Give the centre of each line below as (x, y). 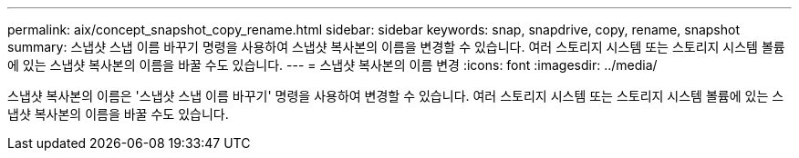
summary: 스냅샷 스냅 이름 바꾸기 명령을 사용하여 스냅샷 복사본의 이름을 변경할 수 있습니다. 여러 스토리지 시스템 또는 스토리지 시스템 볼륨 (396, 47)
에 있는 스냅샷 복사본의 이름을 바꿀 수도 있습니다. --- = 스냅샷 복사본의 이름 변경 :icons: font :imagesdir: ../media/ (332, 65)
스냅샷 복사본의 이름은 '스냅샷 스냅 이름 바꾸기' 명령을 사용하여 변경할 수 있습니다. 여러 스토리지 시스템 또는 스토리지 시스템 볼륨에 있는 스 (396, 96)
